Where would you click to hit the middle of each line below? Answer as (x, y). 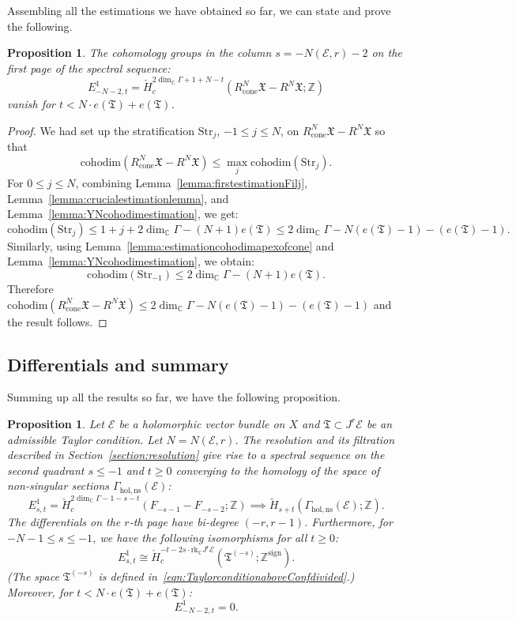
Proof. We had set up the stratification (101, 130)
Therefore (30, 288)
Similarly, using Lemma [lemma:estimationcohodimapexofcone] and (171, 245)
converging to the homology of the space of (278, 470)
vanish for (32, 104)
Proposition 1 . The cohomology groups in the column (139, 53)
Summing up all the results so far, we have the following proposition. (174, 397)
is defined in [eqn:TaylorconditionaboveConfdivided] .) (226, 576)
